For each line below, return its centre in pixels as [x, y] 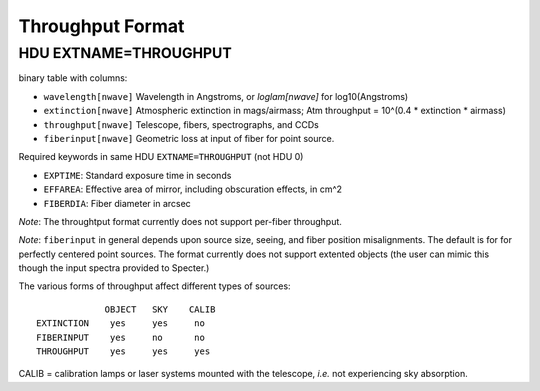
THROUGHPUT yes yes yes [123, 351]
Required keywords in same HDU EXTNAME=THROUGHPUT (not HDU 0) [161, 157]
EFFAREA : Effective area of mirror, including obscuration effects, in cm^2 [193, 189]
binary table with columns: [73, 78]
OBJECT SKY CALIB [160, 309]
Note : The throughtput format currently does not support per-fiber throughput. [180, 221]
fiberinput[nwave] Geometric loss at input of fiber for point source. [189, 138]
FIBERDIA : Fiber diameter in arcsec [117, 203]
